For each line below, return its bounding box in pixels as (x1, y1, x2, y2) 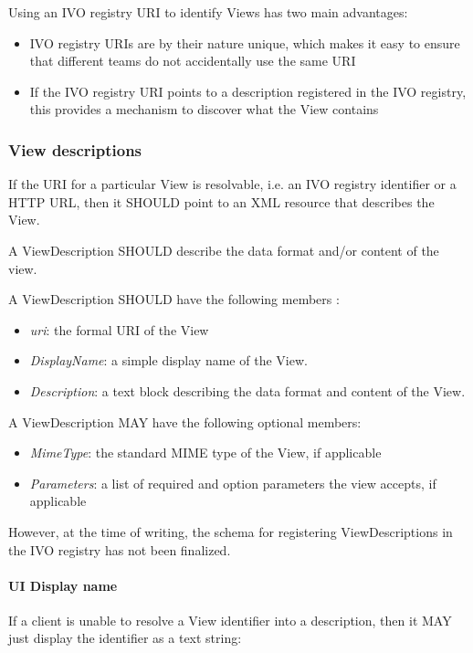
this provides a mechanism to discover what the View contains (29, 100, 379, 119)
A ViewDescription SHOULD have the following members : (8, 290, 340, 309)
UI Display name (8, 575, 118, 595)
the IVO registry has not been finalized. (8, 540, 231, 559)
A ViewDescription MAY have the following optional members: (8, 412, 362, 431)
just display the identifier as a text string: (8, 628, 242, 648)
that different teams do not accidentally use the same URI (29, 51, 356, 70)
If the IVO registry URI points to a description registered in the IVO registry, (29, 81, 467, 100)
